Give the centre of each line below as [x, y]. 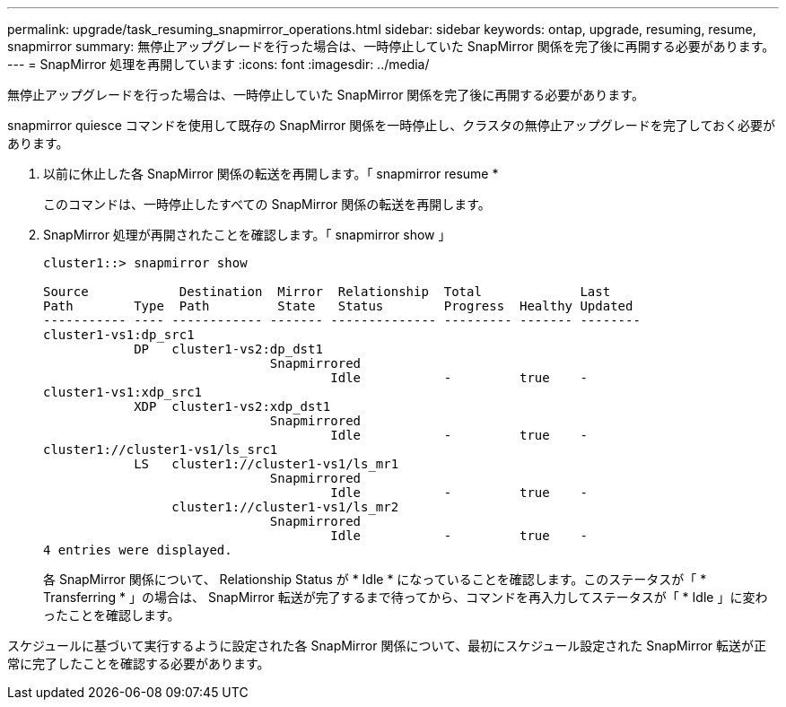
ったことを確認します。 [112, 615]
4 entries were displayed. [138, 550]
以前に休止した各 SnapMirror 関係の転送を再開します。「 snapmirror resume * [271, 174]
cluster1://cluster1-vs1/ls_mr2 [285, 507]
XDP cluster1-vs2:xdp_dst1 [232, 406]
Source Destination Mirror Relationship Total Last [327, 292]
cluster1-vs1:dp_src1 [119, 335]
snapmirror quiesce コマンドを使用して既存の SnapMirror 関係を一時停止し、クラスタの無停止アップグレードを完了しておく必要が [392, 125]
